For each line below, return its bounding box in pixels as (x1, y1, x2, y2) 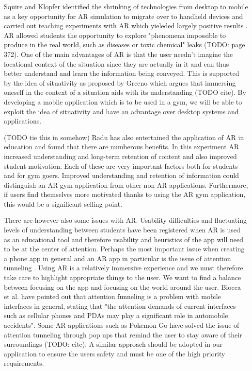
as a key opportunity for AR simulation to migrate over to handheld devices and (4, 11, 243, 21)
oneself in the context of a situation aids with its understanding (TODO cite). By (4, 87, 246, 97)
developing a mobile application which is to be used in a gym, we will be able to (4, 96, 242, 106)
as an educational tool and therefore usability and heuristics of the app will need (4, 234, 243, 244)
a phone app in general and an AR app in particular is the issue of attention (4, 253, 231, 263)
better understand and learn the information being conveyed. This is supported (4, 68, 239, 78)
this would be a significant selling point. (4, 198, 123, 209)
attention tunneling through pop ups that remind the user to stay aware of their (4, 329, 242, 339)
